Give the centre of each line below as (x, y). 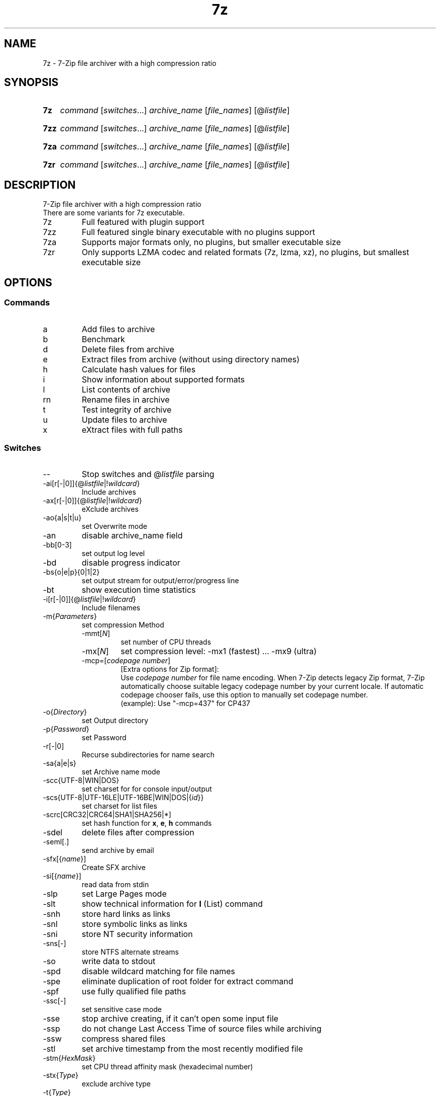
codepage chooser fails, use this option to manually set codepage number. (244, 695)
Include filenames (111, 608)
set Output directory (115, 721)
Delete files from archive (128, 349)
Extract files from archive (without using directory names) (191, 359)
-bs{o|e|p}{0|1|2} (71, 572)
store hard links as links (126, 914)
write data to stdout (119, 961)
